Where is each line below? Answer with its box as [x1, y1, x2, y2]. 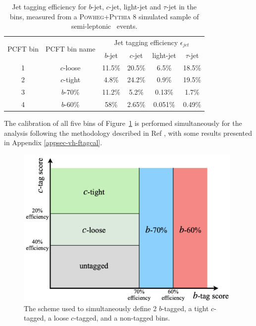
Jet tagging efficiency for [12, 1, 87, 11]
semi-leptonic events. [71, 21, 138, 31]
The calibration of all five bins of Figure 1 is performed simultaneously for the [4, 118, 242, 128]
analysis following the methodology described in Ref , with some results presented [4, 127, 252, 138]
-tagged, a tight [161, 303, 209, 313]
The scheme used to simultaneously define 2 [24, 303, 157, 313]
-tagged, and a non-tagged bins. [74, 313, 170, 323]
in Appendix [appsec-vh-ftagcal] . [4, 137, 102, 148]
